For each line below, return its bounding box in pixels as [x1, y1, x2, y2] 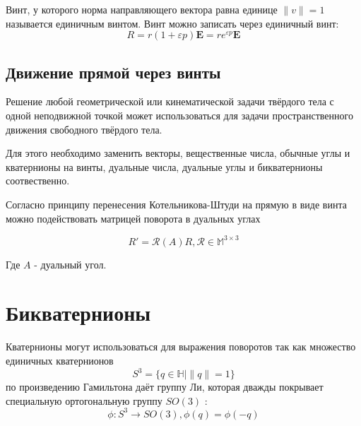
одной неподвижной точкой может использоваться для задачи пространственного [6, 107, 353, 122]
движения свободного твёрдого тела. [6, 122, 162, 136]
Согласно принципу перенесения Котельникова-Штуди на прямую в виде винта [6, 196, 347, 211]
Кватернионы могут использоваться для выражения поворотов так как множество [6, 339, 356, 354]
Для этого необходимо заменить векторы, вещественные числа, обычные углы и [6, 146, 350, 160]
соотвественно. [6, 173, 70, 188]
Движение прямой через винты [6, 61, 221, 83]
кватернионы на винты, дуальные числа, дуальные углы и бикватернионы [6, 159, 323, 174]
